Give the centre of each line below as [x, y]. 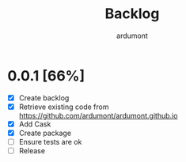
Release [32, 151]
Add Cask [35, 124]
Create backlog [44, 98]
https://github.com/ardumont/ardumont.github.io [98, 115]
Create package [45, 133]
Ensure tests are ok [50, 141]
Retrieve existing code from [64, 107]
